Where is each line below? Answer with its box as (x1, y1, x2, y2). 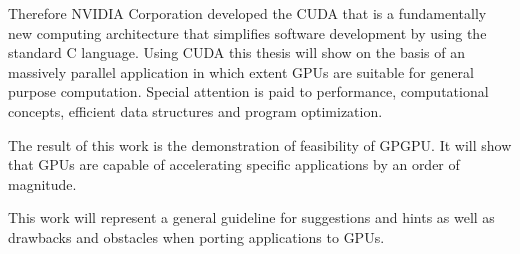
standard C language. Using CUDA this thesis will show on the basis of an (8, 42, 466, 63)
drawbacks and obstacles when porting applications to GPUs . (8, 226, 385, 247)
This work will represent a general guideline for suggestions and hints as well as (8, 207, 495, 228)
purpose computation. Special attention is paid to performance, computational (8, 81, 489, 102)
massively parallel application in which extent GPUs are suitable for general (8, 61, 474, 82)
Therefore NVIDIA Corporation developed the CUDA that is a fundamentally (8, 3, 487, 23)
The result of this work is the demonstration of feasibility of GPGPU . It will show (8, 134, 512, 155)
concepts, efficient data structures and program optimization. (8, 100, 383, 121)
